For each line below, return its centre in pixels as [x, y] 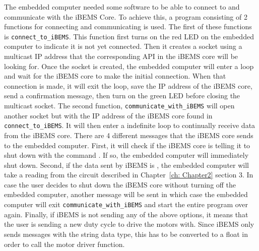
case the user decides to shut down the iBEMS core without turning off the [120, 184]
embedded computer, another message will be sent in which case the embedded [126, 194]
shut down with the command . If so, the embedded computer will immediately [126, 155]
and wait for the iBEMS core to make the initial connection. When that [115, 76]
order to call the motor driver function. [64, 244]
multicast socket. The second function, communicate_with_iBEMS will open [119, 105]
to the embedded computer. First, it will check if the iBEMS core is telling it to [127, 145]
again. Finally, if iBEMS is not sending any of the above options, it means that [126, 214]
